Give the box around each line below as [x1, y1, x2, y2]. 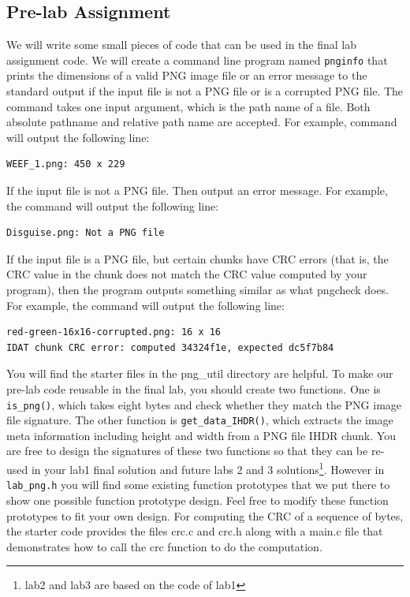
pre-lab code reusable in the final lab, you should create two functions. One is [6, 380, 381, 397]
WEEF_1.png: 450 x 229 [6, 159, 125, 170]
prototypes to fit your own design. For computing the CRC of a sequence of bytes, [6, 507, 404, 524]
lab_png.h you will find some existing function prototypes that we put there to [6, 476, 390, 493]
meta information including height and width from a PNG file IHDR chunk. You [6, 427, 396, 443]
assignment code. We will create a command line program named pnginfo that [6, 51, 388, 68]
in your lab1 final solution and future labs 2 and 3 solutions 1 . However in [31, 459, 385, 477]
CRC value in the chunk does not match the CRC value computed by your [6, 266, 367, 282]
